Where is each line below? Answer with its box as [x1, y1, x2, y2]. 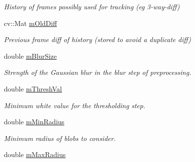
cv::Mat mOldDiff [4, 18, 57, 28]
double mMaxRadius [4, 149, 66, 160]
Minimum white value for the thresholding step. [4, 100, 146, 110]
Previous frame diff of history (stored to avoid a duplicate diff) [4, 34, 191, 45]
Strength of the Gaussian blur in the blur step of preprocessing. [4, 67, 192, 77]
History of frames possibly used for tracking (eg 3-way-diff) [4, 1, 180, 11]
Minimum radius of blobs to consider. [4, 133, 116, 143]
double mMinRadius [4, 116, 65, 127]
